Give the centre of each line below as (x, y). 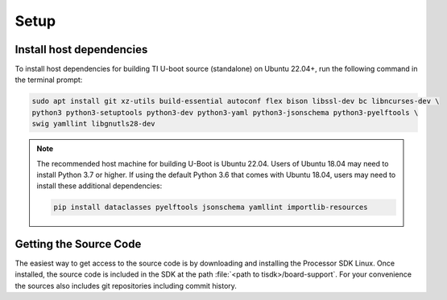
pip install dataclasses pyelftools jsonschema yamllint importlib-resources (211, 208)
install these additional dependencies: (99, 186)
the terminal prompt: (49, 80)
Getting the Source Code (78, 244)
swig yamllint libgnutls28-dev (94, 124)
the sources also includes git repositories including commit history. (126, 286)
